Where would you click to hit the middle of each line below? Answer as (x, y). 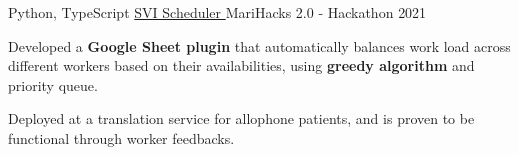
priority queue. (53, 84)
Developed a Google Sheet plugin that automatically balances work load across (259, 45)
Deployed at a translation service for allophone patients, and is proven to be (241, 118)
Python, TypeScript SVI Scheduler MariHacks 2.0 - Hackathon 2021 (217, 12)
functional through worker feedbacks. (121, 137)
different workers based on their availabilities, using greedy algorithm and (241, 65)
